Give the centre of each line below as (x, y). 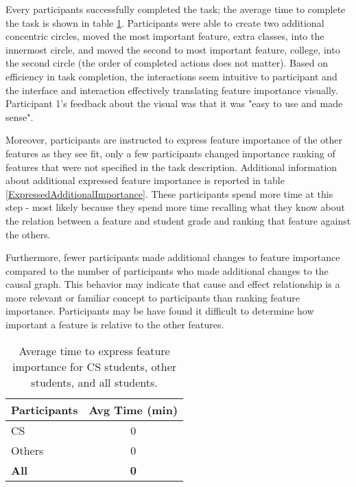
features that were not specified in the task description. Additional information (171, 167)
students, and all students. (94, 382)
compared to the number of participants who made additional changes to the (167, 270)
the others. (28, 234)
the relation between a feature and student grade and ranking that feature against (178, 220)
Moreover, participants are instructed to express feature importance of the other (174, 140)
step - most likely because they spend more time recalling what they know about (176, 207)
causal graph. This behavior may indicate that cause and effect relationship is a (173, 284)
